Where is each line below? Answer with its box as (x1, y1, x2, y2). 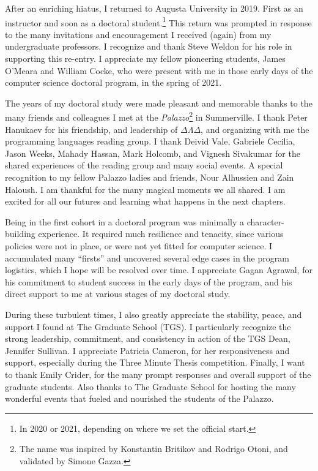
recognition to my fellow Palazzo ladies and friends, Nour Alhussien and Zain (5, 171, 294, 184)
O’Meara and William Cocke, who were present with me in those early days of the (5, 64, 313, 77)
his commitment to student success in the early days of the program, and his (5, 275, 292, 288)
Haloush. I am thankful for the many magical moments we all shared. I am (5, 183, 286, 195)
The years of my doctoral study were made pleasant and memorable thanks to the (5, 96, 312, 109)
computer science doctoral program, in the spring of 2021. (5, 76, 222, 89)
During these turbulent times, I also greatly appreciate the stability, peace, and (5, 307, 302, 320)
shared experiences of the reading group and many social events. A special (5, 159, 283, 171)
